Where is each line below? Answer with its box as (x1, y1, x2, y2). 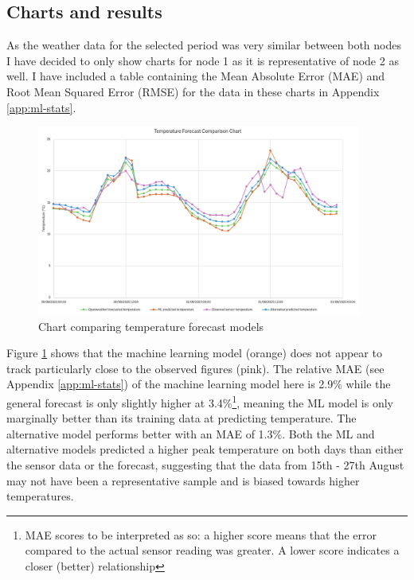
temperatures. (6, 488, 74, 504)
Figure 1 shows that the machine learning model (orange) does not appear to (6, 344, 382, 361)
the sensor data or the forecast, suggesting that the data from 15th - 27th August (6, 456, 404, 473)
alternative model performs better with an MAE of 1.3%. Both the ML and (6, 425, 375, 442)
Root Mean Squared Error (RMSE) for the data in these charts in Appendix (6, 83, 380, 99)
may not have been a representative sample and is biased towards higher (6, 472, 360, 489)
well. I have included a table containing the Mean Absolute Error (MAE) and (6, 68, 385, 84)
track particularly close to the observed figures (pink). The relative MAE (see (6, 360, 385, 376)
